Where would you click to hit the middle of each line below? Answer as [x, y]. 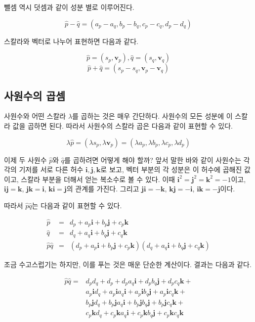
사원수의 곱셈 [35, 95]
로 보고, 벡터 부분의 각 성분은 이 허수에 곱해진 [171, 169]
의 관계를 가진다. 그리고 [103, 189]
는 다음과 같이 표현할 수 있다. [77, 205]
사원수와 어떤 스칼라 [35, 116]
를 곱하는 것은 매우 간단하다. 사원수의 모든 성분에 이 [152, 116]
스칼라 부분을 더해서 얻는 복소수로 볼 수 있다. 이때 [98, 179]
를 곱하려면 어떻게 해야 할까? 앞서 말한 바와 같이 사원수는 [153, 160]
